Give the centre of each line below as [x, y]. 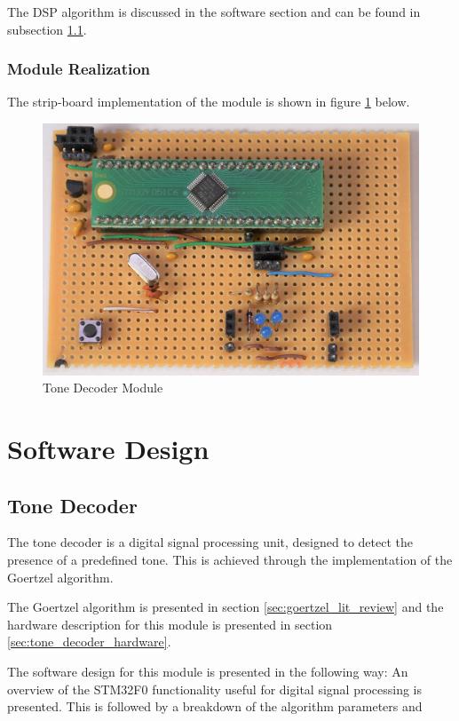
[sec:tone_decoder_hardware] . [89, 642]
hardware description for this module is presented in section [170, 624]
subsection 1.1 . [47, 29]
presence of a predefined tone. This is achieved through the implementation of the [230, 559]
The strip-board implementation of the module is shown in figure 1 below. [209, 102]
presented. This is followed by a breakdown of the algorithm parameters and [215, 706]
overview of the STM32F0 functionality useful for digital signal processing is [215, 689]
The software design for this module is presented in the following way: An [208, 671]
